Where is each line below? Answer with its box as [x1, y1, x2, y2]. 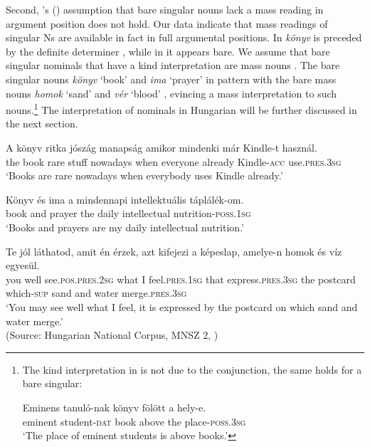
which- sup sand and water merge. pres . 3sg [6, 285, 187, 300]
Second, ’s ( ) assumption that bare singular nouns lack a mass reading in [6, 2, 324, 16]
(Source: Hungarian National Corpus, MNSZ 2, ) [6, 327, 218, 342]
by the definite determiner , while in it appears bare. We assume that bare [6, 43, 330, 58]
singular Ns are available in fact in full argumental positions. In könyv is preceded [6, 30, 362, 45]
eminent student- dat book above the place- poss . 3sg [22, 414, 246, 428]
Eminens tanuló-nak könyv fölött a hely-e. [22, 399, 206, 414]
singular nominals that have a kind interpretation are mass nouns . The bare [6, 58, 340, 73]
